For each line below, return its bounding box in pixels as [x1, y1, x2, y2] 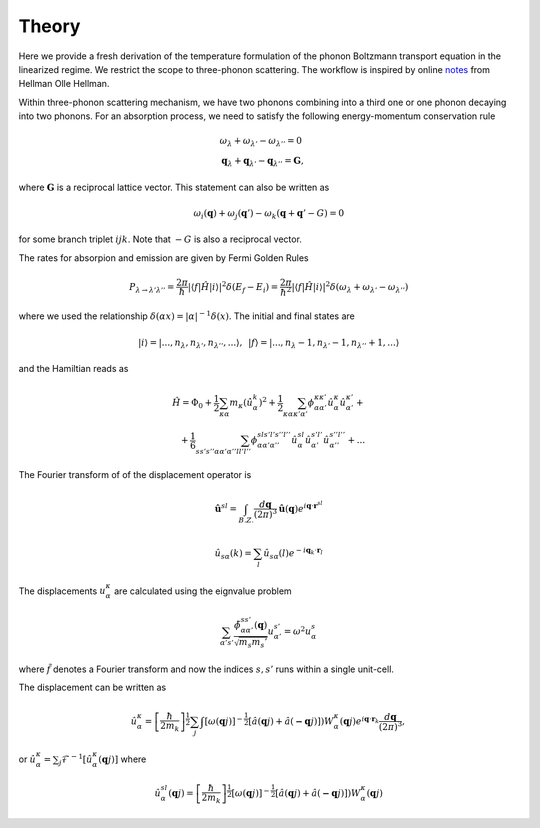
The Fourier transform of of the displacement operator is [18, 468, 252, 480]
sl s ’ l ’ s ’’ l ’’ [256, 430, 291, 440]
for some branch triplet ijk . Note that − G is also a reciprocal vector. [18, 233, 302, 245]
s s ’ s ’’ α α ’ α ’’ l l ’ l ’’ [195, 446, 252, 456]
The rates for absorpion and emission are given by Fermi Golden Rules [18, 251, 309, 264]
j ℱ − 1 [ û [58, 752, 93, 767]
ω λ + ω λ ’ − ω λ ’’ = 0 [219, 135, 302, 149]
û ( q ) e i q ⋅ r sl [278, 500, 324, 515]
